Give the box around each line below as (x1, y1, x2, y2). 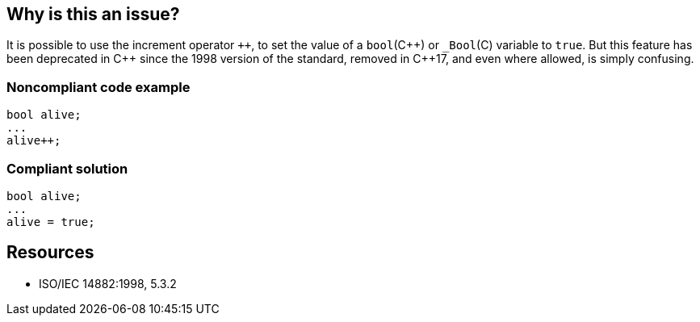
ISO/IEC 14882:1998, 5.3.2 (39, 276, 177, 291)
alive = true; (6, 215, 95, 228)
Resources (6, 242, 94, 263)
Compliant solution (6, 160, 128, 177)
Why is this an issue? (6, 4, 180, 24)
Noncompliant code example (6, 78, 191, 95)
